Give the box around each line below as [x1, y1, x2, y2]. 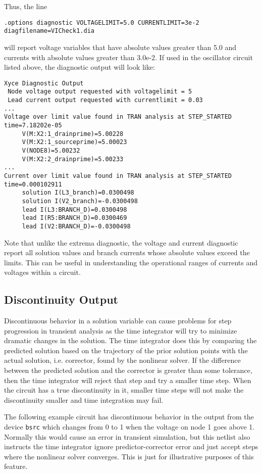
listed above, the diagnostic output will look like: [4, 62, 155, 72]
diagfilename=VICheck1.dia [4, 27, 94, 35]
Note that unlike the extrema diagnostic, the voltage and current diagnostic [4, 237, 238, 248]
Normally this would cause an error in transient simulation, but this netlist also [4, 431, 250, 442]
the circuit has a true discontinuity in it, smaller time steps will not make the [4, 385, 244, 395]
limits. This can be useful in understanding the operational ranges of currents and [4, 257, 257, 267]
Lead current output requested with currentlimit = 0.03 [8, 97, 203, 104]
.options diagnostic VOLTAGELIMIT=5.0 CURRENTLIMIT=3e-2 [4, 19, 199, 26]
